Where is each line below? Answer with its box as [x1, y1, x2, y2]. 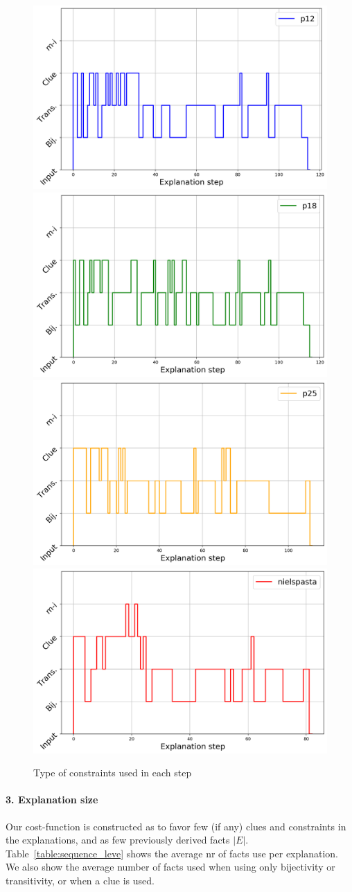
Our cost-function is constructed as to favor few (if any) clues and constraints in [6, 819, 346, 833]
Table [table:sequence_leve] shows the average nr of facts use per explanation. [6, 846, 338, 860]
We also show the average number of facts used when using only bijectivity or [6, 859, 335, 874]
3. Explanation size [6, 792, 98, 807]
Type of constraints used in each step [33, 765, 192, 780]
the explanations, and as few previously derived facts [6, 832, 230, 847]
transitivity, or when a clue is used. [6, 873, 155, 887]
